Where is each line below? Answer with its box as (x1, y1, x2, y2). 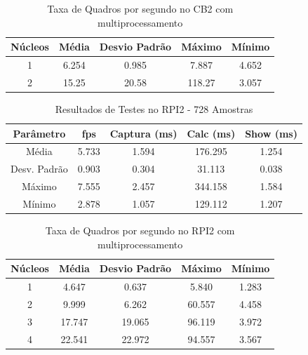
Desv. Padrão (11, 161, 68, 176)
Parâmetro (13, 126, 66, 140)
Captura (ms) (109, 126, 178, 140)
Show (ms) (245, 126, 297, 140)
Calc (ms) (187, 126, 236, 140)
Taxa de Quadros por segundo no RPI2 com (45, 223, 235, 238)
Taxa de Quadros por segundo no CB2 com (47, 1, 234, 15)
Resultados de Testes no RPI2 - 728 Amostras (55, 101, 253, 116)
